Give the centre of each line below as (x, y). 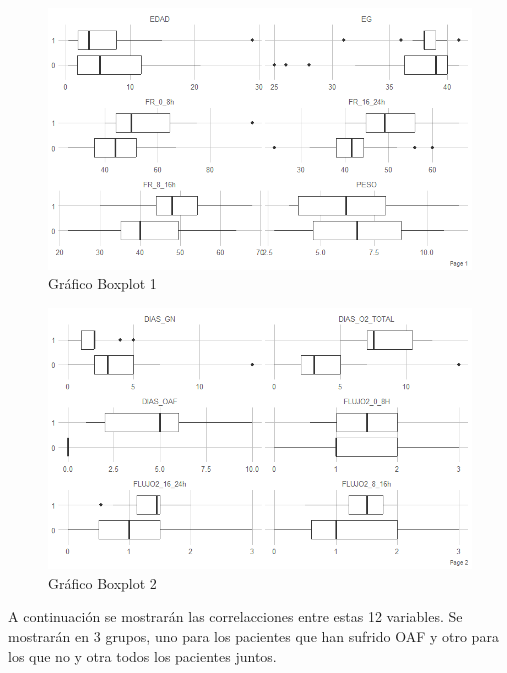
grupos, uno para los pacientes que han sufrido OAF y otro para (302, 636)
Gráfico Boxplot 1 (102, 283)
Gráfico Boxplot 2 (102, 582)
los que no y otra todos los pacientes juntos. (142, 655)
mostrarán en (49, 636)
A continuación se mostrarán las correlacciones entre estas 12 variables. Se (235, 616)
